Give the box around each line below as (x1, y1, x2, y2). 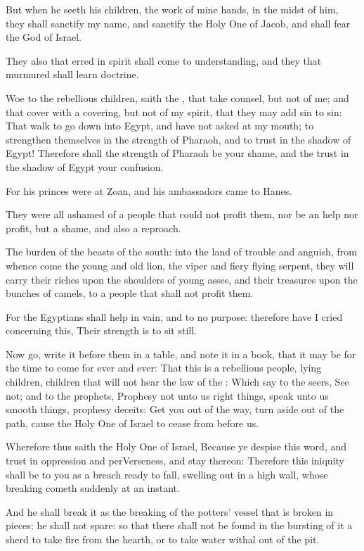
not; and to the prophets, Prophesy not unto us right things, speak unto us (6, 388, 329, 403)
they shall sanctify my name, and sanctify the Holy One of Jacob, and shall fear (6, 15, 351, 30)
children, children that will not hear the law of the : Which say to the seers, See (6, 374, 349, 389)
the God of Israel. (6, 30, 82, 44)
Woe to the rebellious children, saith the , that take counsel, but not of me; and (6, 90, 349, 105)
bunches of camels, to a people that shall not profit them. (6, 286, 254, 300)
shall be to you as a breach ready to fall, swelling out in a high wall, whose (6, 467, 328, 481)
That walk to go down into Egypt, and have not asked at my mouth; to (6, 118, 314, 133)
